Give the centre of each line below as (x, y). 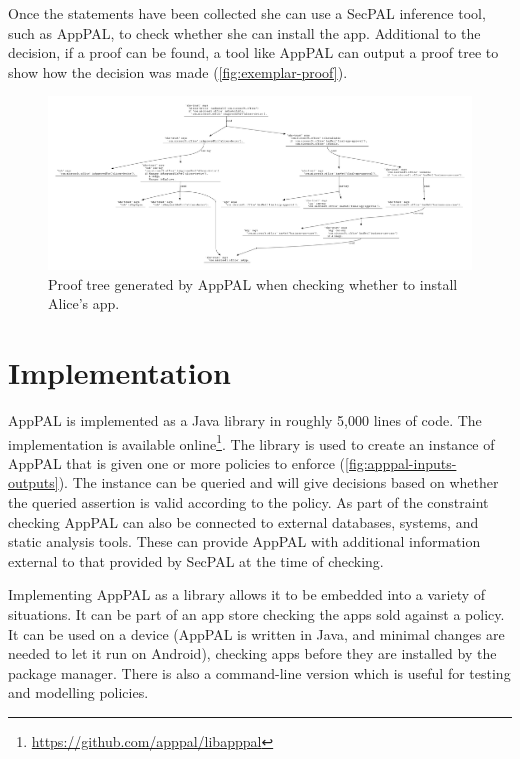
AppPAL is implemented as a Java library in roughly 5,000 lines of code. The (245, 419)
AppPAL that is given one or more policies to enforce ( (177, 462)
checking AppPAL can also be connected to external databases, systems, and (243, 521)
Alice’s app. (84, 303)
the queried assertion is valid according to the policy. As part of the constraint (248, 501)
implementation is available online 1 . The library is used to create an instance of (251, 442)
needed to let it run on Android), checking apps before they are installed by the (252, 653)
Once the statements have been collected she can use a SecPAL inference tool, (247, 13)
